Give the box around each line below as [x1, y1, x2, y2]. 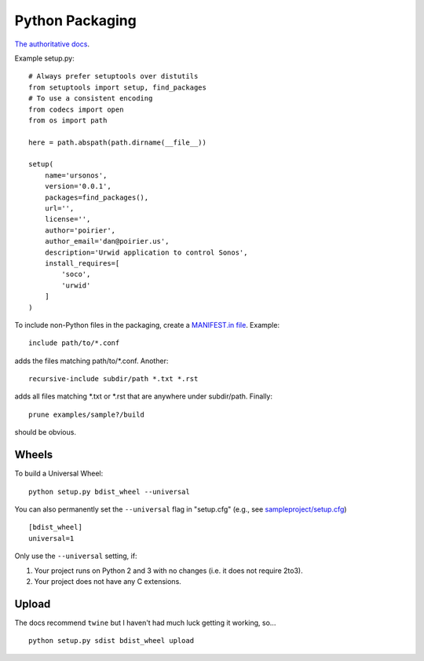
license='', [44, 215, 91, 224]
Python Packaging [14, 12, 137, 29]
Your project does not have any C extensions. [34, 576, 182, 586]
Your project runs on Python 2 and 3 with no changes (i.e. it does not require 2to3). [34, 566, 303, 575]
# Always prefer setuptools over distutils [28, 72, 199, 81]
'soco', [61, 270, 91, 279]
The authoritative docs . [14, 39, 90, 49]
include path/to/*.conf [28, 339, 120, 347]
